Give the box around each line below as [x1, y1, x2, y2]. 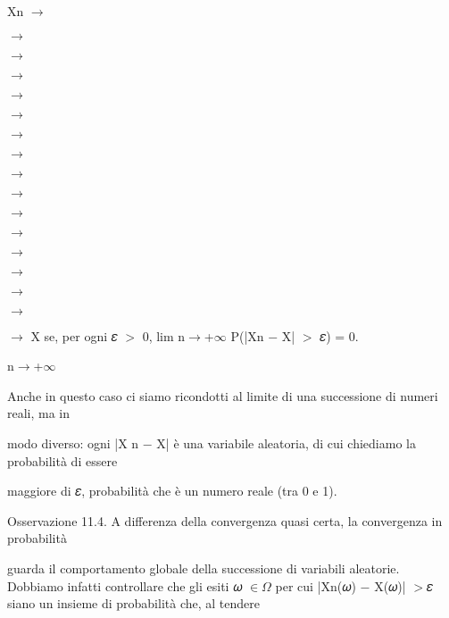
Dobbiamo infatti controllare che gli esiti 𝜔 [7, 576, 243, 595]
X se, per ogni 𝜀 [30, 326, 118, 345]
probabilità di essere [7, 451, 118, 470]
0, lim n [142, 326, 186, 345]
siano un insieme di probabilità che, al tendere [7, 594, 260, 613]
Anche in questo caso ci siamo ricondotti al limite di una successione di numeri [7, 386, 438, 405]
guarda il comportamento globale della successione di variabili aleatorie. [7, 558, 400, 577]
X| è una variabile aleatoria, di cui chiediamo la [156, 433, 416, 452]
